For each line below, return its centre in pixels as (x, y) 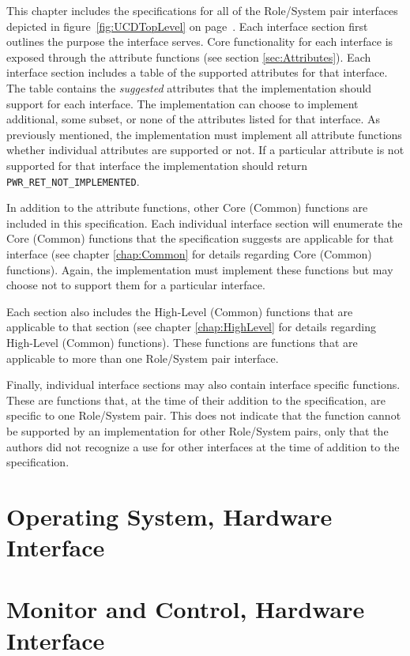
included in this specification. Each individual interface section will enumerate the (205, 222)
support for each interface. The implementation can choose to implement (182, 103)
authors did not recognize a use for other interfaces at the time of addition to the (203, 446)
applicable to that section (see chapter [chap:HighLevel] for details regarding (192, 327)
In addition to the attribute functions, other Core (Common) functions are (187, 207)
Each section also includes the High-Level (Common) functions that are (180, 311)
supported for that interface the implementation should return (157, 165)
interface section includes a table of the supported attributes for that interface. (197, 72)
